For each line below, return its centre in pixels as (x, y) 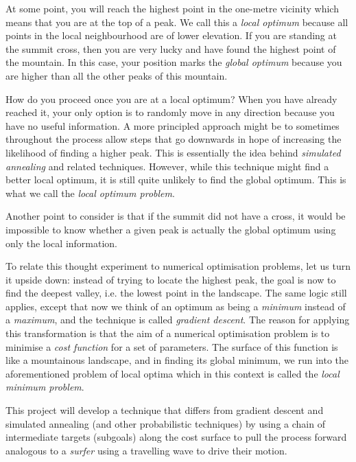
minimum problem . (45, 387)
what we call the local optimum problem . (90, 193)
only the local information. (62, 243)
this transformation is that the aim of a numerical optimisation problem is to (168, 333)
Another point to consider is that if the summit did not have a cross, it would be (176, 216)
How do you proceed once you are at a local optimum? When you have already (171, 99)
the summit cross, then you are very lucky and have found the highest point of (171, 48)
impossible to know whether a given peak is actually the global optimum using (171, 229)
